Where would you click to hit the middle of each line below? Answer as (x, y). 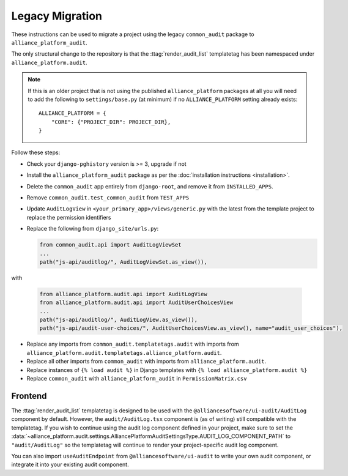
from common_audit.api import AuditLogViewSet (110, 245)
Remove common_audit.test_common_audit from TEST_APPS (108, 198)
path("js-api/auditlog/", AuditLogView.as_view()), (119, 320)
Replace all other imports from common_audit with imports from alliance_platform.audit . (146, 362)
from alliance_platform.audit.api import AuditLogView (123, 294)
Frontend (29, 396)
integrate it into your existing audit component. (70, 464)
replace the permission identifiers (69, 217)
